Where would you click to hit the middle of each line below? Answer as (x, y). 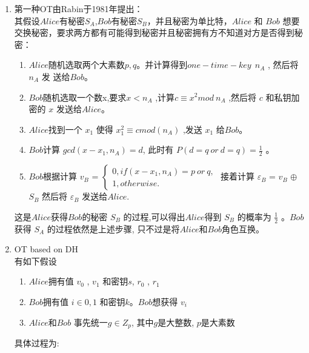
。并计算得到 (162, 65)
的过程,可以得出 (154, 216)
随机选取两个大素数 (86, 65)
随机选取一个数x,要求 (85, 97)
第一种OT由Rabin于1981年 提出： (78, 8)
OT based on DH (46, 249)
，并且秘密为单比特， (189, 20)
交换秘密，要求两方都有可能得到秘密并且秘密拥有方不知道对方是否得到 (154, 32)
